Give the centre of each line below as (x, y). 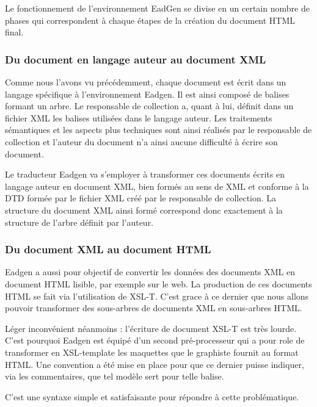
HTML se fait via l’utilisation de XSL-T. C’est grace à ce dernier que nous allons (157, 296)
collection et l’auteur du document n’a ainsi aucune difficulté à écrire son (141, 141)
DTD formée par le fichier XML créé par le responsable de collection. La (141, 198)
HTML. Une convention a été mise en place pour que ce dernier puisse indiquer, (155, 364)
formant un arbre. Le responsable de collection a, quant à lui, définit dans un (149, 106)
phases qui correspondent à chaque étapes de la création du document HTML (150, 20)
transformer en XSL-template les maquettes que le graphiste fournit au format (152, 352)
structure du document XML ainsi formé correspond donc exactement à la (144, 210)
